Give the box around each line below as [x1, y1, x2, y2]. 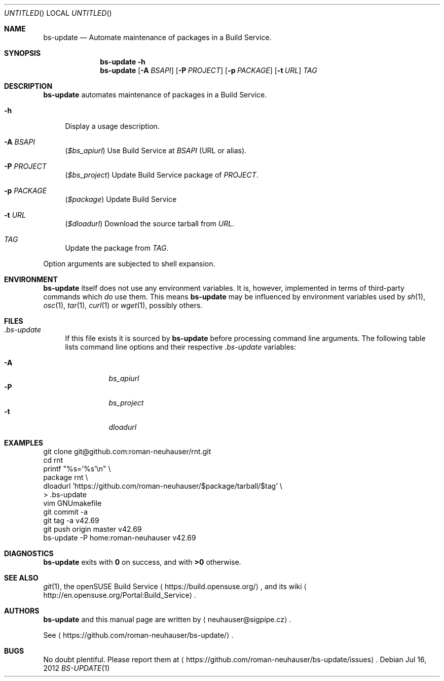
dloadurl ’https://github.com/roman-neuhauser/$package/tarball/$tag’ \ [43, 482, 282, 490]
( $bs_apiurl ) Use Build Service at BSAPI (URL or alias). [65, 146, 247, 155]
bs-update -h [100, 57, 145, 66]
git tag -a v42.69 [43, 516, 99, 525]
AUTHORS [4, 606, 40, 615]
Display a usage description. [65, 122, 160, 130]
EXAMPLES [4, 438, 43, 447]
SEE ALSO [4, 573, 39, 582]
